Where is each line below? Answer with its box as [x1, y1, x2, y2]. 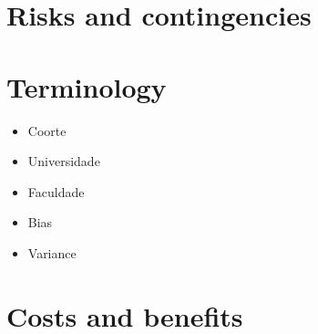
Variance [27, 243, 77, 262]
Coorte [27, 120, 67, 140]
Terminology [6, 68, 167, 105]
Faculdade [27, 182, 85, 201]
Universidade [27, 151, 100, 171]
